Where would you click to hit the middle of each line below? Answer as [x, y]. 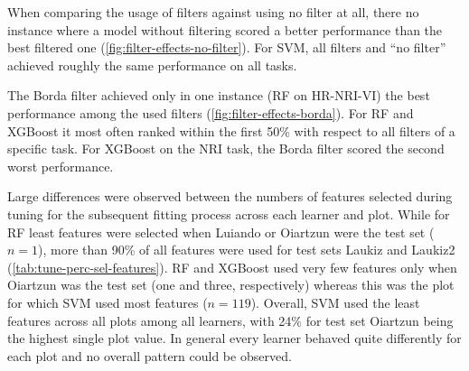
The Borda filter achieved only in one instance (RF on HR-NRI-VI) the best [219, 95]
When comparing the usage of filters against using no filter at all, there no [213, 12]
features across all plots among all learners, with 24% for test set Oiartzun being [230, 320]
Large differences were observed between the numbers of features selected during [230, 196]
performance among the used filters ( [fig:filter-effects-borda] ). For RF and [211, 112]
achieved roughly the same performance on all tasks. [152, 65]
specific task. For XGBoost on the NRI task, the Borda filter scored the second [226, 148]
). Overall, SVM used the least [335, 302]
